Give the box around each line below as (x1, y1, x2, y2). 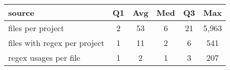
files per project (8, 22, 65, 34)
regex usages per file (8, 52, 80, 63)
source (8, 7, 34, 18)
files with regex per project (8, 37, 104, 49)
